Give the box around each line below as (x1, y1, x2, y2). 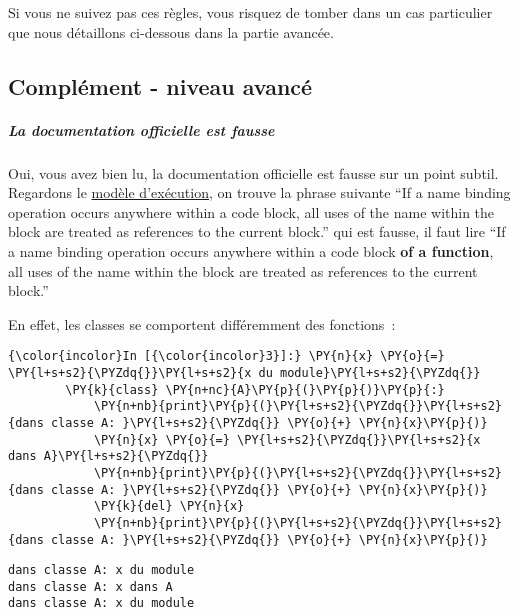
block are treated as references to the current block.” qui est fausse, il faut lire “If (8, 221, 506, 242)
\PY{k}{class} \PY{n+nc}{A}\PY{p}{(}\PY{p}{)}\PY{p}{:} (65, 382, 445, 397)
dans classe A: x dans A (8, 579, 173, 594)
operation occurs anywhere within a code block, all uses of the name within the (8, 201, 495, 222)
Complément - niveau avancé (8, 70, 313, 101)
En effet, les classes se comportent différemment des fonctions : (8, 313, 396, 334)
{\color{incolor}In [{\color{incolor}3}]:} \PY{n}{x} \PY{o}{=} (8, 349, 445, 364)
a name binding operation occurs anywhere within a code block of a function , (8, 240, 494, 261)
